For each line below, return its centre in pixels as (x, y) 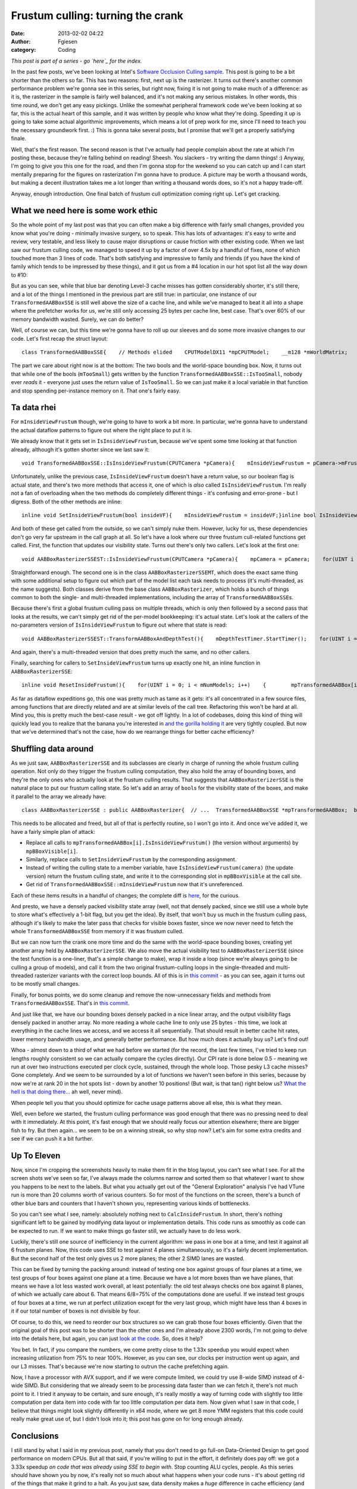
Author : (21, 41)
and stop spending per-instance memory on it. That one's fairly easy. (96, 391)
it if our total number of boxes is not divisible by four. (76, 1311)
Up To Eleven (36, 1155)
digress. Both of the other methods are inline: (66, 501)
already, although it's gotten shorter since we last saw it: (80, 449)
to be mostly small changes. (46, 984)
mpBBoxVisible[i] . (52, 851)
